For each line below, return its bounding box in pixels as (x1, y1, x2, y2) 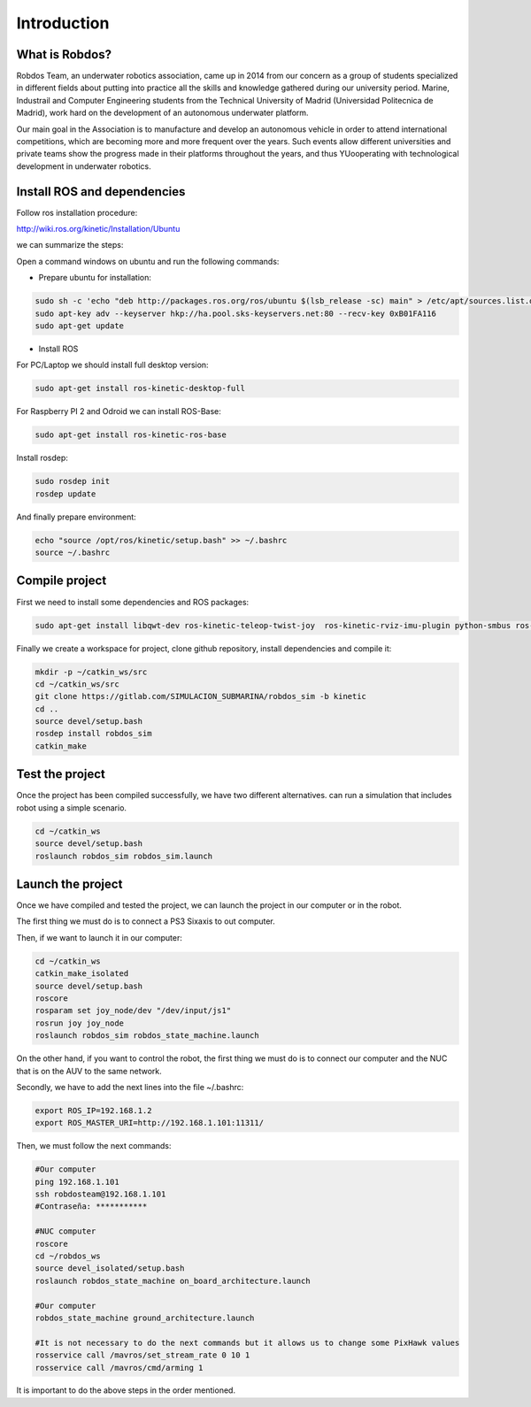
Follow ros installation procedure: (16, 207, 138, 218)
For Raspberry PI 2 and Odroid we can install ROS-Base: (16, 406, 221, 417)
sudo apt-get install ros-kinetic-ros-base (35, 430, 227, 440)
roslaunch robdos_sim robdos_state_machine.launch (35, 1031, 260, 1041)
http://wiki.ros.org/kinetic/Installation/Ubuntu (16, 224, 181, 234)
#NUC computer (35, 1226, 96, 1236)
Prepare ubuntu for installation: (38, 273, 152, 283)
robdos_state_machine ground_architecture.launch (35, 1312, 255, 1323)
